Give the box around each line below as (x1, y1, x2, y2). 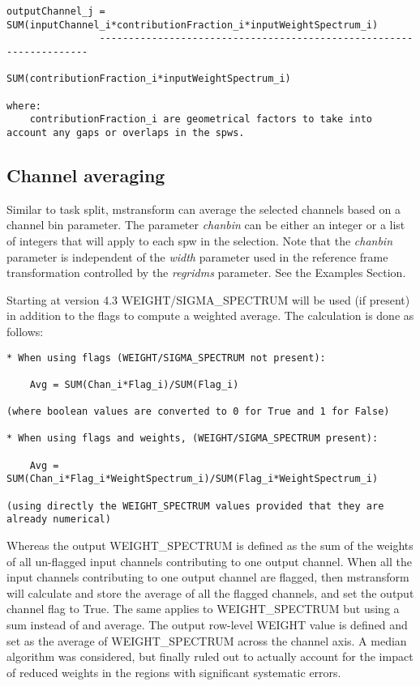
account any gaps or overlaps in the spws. (6, 126, 245, 138)
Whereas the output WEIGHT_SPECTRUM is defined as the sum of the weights (6, 537, 414, 554)
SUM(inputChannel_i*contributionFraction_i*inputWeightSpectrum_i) (6, 19, 379, 31)
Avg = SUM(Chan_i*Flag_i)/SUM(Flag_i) (29, 378, 239, 390)
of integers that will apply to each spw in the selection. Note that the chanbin (6, 232, 393, 249)
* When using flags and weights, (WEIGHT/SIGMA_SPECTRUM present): (6, 432, 379, 445)
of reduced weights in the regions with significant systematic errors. (6, 663, 341, 680)
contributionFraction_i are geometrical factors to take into (29, 113, 373, 126)
